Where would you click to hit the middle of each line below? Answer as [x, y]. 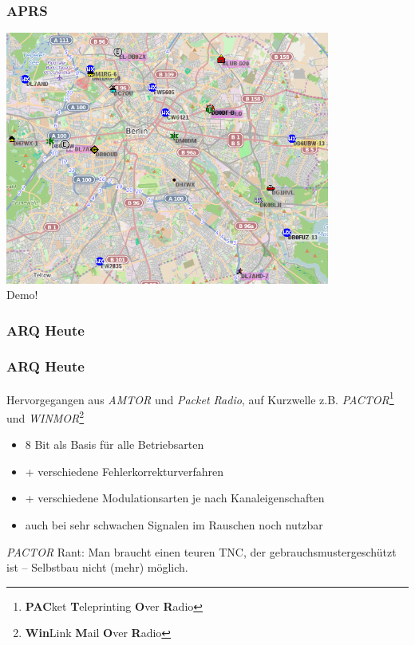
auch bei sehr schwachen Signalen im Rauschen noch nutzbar [174, 525]
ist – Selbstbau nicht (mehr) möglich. [97, 567]
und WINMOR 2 [45, 417]
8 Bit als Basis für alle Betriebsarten [115, 444]
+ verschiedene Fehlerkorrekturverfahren [125, 471]
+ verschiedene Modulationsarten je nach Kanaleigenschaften [175, 498]
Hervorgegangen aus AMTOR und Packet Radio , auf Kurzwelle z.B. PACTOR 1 [200, 398]
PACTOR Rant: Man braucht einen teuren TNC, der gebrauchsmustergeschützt [202, 551]
